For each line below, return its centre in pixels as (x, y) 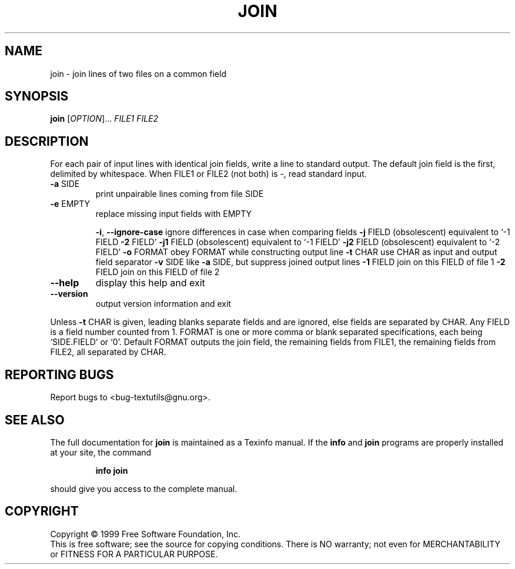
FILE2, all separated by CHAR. (108, 352)
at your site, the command (101, 452)
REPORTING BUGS (59, 374)
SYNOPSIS (37, 96)
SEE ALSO (35, 420)
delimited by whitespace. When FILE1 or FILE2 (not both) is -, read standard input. (208, 174)
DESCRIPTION (47, 141)
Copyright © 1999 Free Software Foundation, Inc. (146, 534)
